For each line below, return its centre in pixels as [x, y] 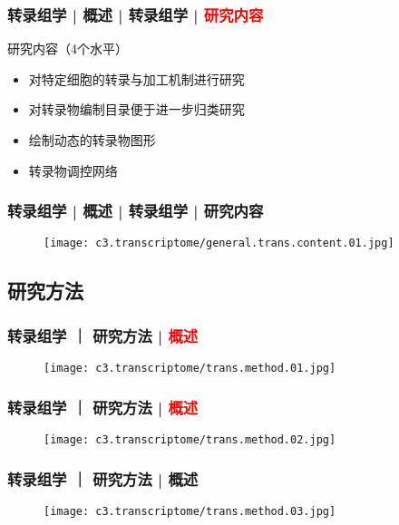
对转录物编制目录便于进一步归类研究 [136, 109]
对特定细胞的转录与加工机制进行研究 [136, 78]
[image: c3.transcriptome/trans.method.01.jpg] [190, 369]
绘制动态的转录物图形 [92, 140]
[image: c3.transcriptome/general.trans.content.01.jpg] [219, 243]
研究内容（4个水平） [68, 49]
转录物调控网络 [73, 170]
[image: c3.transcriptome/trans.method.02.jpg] [190, 439]
